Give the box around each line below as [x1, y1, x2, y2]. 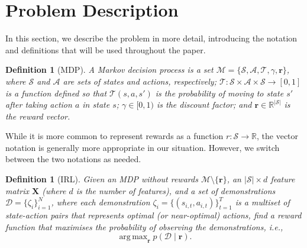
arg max [119, 233, 148, 241]
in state [82, 98, 110, 111]
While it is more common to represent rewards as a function [5, 130, 224, 142]
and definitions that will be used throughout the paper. [5, 43, 206, 56]
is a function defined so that [5, 86, 107, 99]
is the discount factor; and [156, 98, 252, 111]
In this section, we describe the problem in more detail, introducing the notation [5, 32, 298, 44]
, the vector [257, 130, 299, 142]
